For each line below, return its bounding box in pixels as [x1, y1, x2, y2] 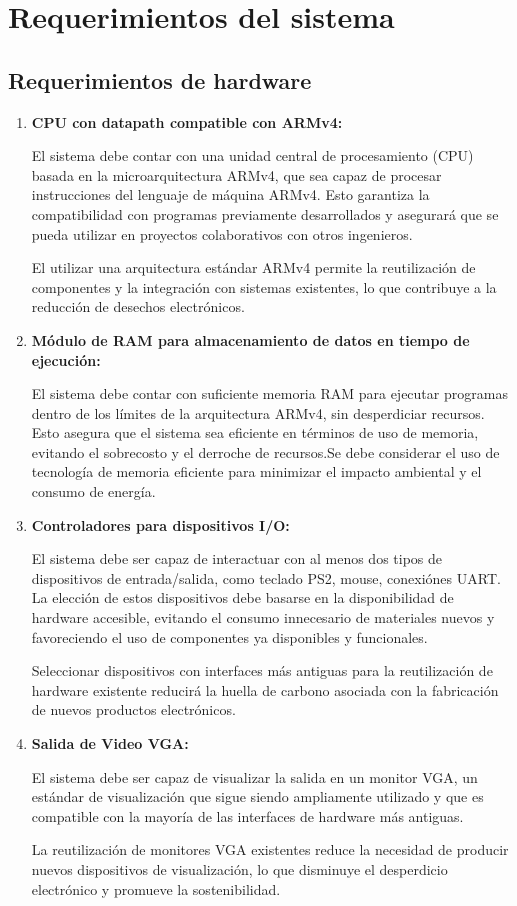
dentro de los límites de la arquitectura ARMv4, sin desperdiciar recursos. [31, 402, 485, 423]
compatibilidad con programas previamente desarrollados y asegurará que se [31, 203, 499, 224]
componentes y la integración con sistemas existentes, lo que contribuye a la [31, 276, 497, 297]
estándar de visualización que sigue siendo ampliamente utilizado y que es [31, 786, 484, 807]
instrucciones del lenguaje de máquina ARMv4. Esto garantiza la [31, 184, 430, 205]
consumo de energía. [31, 481, 156, 502]
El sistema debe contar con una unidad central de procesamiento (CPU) [31, 145, 474, 166]
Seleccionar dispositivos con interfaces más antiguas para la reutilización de [31, 660, 493, 681]
